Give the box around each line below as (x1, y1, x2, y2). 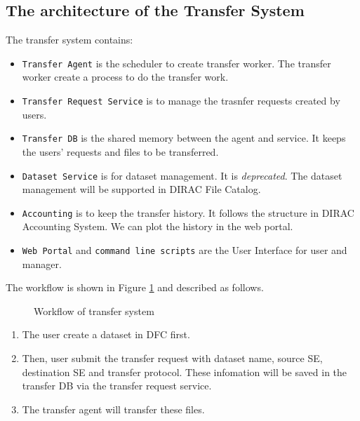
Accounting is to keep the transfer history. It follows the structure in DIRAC (22, 205, 354, 220)
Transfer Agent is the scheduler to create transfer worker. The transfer (22, 55, 331, 70)
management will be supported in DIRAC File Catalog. (22, 182, 261, 196)
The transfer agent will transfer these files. (22, 401, 205, 416)
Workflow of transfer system (34, 303, 154, 318)
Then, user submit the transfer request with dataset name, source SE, (22, 351, 323, 366)
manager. (22, 256, 62, 271)
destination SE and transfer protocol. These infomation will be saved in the (22, 364, 347, 379)
